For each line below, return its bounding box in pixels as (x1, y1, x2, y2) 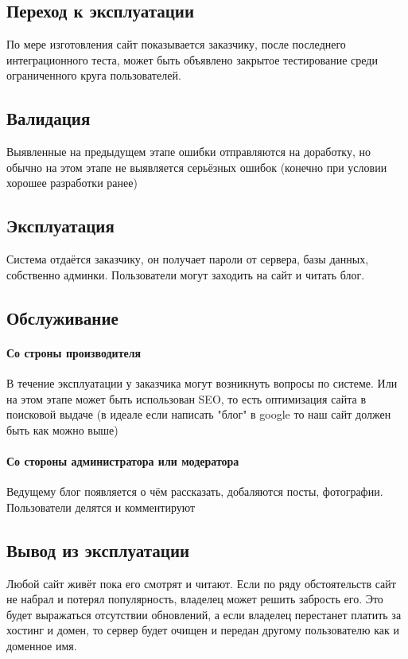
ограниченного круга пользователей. (6, 67, 181, 84)
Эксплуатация (6, 213, 115, 238)
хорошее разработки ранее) (6, 174, 138, 191)
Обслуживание (6, 305, 119, 329)
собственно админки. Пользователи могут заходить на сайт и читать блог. (6, 266, 365, 283)
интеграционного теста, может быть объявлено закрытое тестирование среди (6, 51, 378, 68)
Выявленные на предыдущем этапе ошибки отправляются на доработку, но (6, 143, 371, 160)
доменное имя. (6, 637, 77, 653)
